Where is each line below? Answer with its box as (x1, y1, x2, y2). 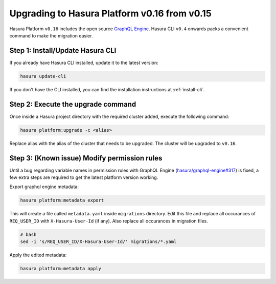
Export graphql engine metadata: (9, 184, 79, 190)
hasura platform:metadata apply (20, 266, 102, 272)
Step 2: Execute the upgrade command (9, 100, 136, 109)
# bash (20, 231, 37, 237)
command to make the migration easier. (9, 32, 93, 38)
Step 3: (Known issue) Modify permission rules (9, 154, 163, 163)
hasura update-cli (20, 73, 66, 79)
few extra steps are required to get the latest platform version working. (9, 174, 158, 180)
